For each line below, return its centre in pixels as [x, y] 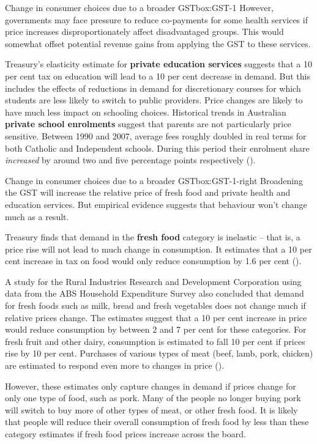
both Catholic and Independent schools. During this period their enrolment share [157, 148]
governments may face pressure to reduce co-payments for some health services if [156, 19]
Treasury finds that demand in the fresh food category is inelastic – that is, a [153, 237]
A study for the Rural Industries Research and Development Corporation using [153, 281]
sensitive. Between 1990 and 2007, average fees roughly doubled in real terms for [156, 135]
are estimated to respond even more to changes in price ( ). [115, 365]
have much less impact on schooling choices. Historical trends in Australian [146, 112]
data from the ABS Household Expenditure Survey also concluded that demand [155, 293]
